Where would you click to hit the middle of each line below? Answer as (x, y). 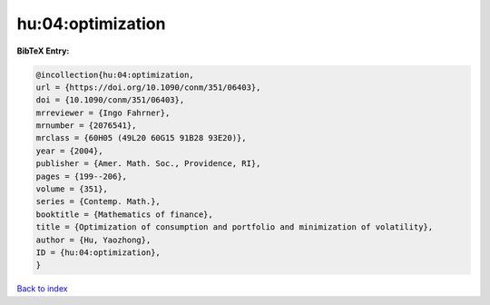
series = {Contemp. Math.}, (98, 202)
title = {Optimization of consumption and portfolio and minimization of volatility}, (235, 227)
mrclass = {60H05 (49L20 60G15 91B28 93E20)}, (141, 138)
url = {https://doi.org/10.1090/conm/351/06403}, (148, 87)
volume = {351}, (72, 189)
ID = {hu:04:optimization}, (98, 253)
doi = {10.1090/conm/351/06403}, (110, 100)
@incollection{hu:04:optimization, (115, 74)
